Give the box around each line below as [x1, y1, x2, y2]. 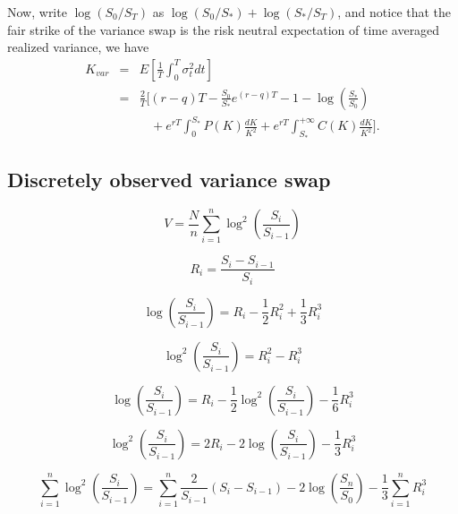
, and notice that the [337, 3, 452, 21]
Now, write [7, 3, 67, 21]
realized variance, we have [7, 38, 149, 56]
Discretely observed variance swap [7, 166, 331, 193]
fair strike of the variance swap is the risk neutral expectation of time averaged [7, 20, 440, 39]
